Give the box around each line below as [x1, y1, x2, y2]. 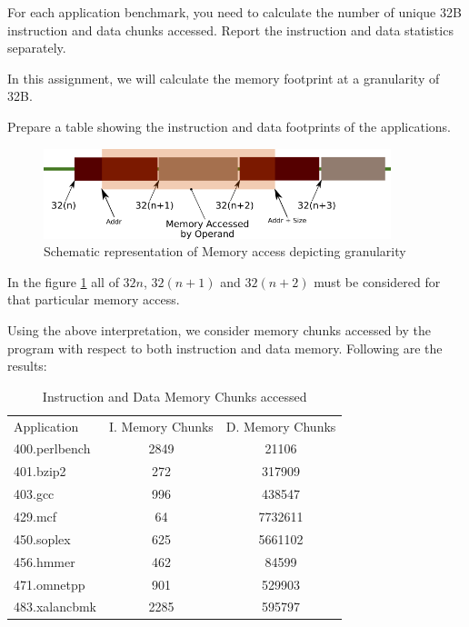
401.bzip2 [14, 462, 66, 481]
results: [7, 356, 47, 375]
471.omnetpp [14, 574, 85, 593]
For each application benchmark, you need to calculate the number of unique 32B [7, 3, 462, 21]
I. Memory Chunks [109, 416, 214, 435]
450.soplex [14, 529, 71, 548]
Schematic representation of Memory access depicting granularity [44, 242, 406, 261]
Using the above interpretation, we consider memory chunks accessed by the [7, 320, 431, 339]
